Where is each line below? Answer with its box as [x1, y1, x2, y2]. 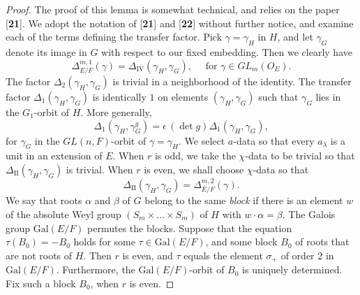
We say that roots [6, 193, 82, 208]
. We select [179, 133, 225, 147]
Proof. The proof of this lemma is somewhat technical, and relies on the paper [6, 2, 340, 16]
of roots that [295, 234, 350, 249]
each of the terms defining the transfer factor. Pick [6, 29, 223, 44]
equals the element [183, 247, 263, 262]
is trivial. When [66, 161, 133, 176]
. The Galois [282, 207, 336, 221]
